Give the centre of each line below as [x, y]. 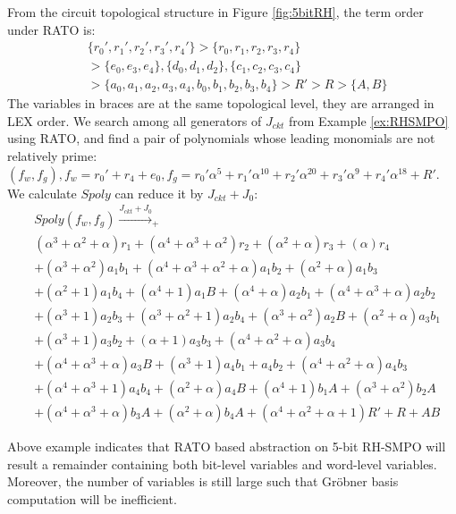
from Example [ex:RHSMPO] [369, 120]
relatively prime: [52, 156]
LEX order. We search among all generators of [135, 120]
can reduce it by [159, 193]
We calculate [42, 193]
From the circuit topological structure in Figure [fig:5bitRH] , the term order [215, 12]
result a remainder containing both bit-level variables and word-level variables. [222, 463]
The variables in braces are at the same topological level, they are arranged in [221, 103]
